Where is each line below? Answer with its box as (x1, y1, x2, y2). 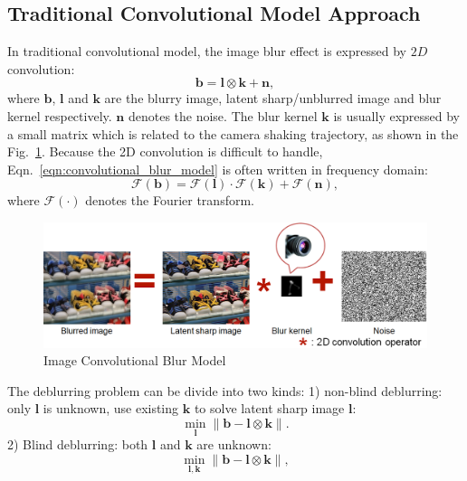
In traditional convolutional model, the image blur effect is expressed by (7, 42, 406, 61)
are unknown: (196, 435, 272, 454)
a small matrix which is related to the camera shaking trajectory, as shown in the (7, 124, 459, 143)
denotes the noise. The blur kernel (128, 106, 318, 125)
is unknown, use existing (43, 399, 179, 418)
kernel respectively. (7, 106, 112, 125)
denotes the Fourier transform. (85, 191, 254, 210)
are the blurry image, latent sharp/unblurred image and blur (104, 89, 442, 108)
